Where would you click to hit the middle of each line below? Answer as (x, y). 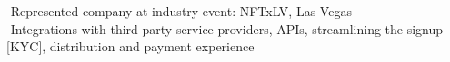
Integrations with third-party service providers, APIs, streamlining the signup (227, 28)
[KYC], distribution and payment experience (130, 46)
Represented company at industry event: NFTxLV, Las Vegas (181, 11)
